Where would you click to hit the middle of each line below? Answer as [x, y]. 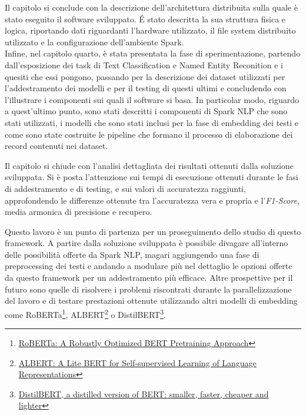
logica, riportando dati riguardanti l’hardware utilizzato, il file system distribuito [150, 30]
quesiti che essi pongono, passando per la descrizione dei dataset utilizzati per [145, 76]
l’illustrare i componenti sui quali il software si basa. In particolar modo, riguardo [152, 99]
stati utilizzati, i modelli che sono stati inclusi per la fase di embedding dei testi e [152, 122]
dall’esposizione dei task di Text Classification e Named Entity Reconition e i [144, 64]
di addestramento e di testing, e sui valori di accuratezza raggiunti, [125, 188]
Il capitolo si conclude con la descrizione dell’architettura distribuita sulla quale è [151, 7]
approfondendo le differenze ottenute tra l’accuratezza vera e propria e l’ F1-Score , [152, 200]
